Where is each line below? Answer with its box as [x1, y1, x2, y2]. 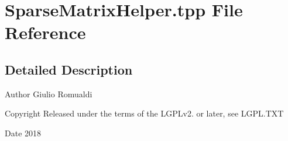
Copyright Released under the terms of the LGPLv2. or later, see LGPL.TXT [5, 107, 284, 119]
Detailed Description [5, 60, 133, 78]
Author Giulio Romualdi [5, 87, 92, 100]
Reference [5, 20, 86, 44]
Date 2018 [5, 126, 42, 139]
